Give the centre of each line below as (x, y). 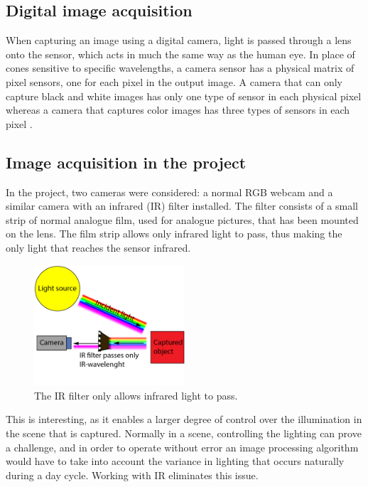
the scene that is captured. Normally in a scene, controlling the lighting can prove (184, 433)
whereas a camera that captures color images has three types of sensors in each (178, 110)
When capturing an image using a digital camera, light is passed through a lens (179, 40)
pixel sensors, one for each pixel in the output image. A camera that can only (174, 81)
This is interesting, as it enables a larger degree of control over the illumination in (184, 419)
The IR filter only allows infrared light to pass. (136, 395)
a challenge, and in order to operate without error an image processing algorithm (182, 447)
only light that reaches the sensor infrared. (98, 247)
